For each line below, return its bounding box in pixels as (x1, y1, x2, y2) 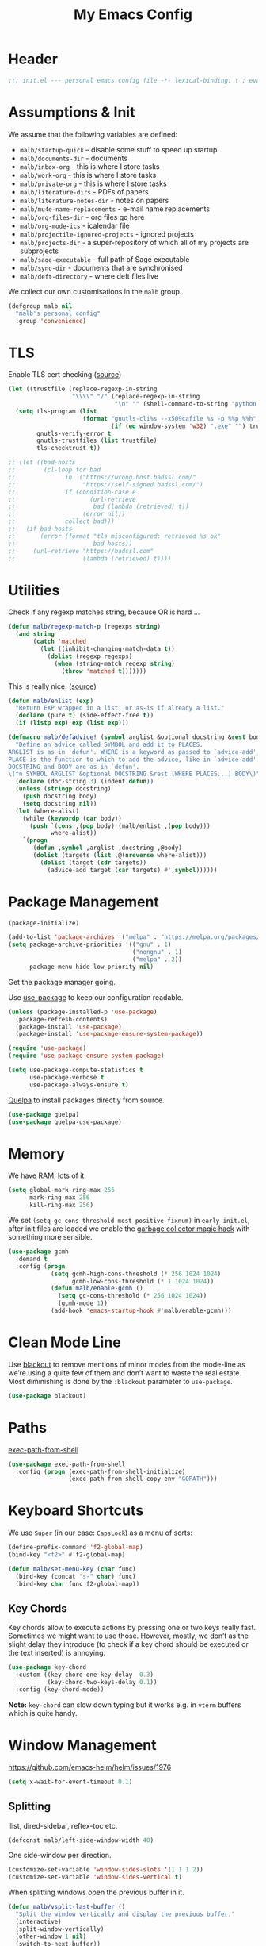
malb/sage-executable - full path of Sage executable (19, 254, 190, 263)
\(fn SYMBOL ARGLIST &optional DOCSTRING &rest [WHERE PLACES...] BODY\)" (8, 770, 260, 779)
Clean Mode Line (8, 1333, 121, 1352)
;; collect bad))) (8, 517, 115, 525)
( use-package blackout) (8, 1391, 87, 1400)
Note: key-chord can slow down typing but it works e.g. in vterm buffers (8, 1700, 241, 1709)
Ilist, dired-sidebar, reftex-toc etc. (8, 1821, 118, 1830)
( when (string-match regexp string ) (54, 660, 176, 667)
